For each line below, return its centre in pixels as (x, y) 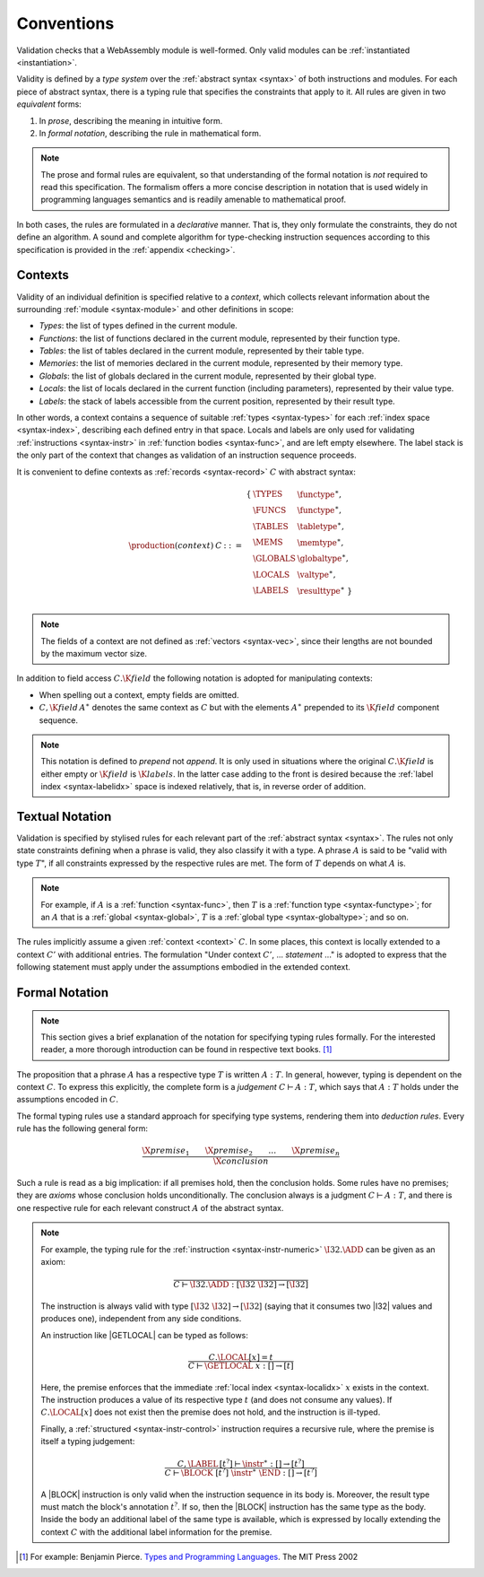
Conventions (65, 23)
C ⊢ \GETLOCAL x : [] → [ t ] (241, 1365)
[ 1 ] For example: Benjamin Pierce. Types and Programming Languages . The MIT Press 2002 (189, 1557)
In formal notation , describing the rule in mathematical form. (150, 133)
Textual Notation (64, 816)
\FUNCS (269, 510)
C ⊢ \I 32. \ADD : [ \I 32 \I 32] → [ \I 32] (241, 1285)
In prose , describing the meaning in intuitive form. (131, 120)
